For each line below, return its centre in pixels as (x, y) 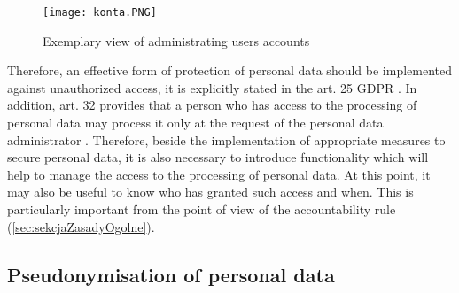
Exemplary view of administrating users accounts (176, 40)
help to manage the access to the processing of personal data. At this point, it (219, 174)
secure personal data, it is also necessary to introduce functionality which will (218, 157)
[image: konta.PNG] (100, 12)
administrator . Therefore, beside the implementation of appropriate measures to (226, 139)
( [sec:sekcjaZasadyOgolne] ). (81, 226)
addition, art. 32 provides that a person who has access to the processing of (212, 105)
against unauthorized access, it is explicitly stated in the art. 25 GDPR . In (212, 87)
